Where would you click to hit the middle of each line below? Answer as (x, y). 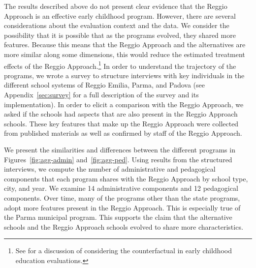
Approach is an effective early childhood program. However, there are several (120, 15)
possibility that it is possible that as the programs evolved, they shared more (120, 35)
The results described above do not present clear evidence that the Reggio (116, 6)
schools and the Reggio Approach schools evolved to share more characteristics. (124, 226)
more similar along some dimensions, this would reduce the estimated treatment (125, 54)
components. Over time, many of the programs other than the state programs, (122, 197)
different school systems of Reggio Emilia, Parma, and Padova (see (104, 85)
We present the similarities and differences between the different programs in (120, 149)
